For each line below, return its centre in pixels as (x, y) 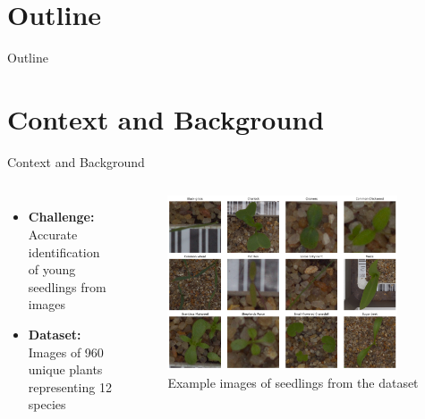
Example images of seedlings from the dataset (293, 382)
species (47, 404)
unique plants (65, 369)
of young (52, 269)
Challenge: (61, 217)
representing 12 (70, 386)
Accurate (53, 235)
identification (64, 251)
